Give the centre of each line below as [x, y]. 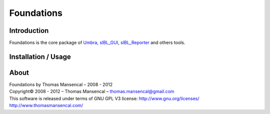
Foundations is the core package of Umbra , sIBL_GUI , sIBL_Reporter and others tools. [97, 43]
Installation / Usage [40, 57]
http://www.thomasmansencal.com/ [46, 106]
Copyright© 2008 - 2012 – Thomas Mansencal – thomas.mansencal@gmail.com [92, 92]
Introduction [29, 31]
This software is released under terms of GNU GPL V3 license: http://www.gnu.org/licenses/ [104, 98]
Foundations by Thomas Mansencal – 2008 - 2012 [61, 84]
